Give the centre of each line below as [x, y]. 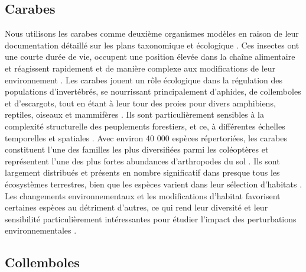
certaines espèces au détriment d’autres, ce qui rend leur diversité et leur [136, 207]
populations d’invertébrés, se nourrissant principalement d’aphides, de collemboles [153, 91]
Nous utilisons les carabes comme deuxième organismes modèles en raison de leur [152, 33]
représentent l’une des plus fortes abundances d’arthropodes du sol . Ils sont [142, 161]
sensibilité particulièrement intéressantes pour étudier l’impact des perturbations [151, 218]
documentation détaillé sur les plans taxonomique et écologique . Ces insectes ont [152, 45]
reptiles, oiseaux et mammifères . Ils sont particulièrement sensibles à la [134, 114]
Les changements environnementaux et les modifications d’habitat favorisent [143, 195]
